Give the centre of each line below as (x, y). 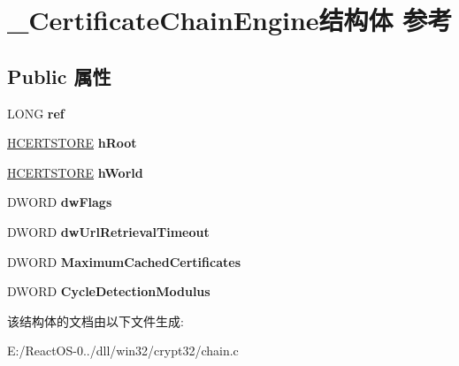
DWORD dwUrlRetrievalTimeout (108, 231)
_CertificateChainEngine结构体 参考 (230, 20)
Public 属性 (59, 76)
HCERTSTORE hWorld (75, 172)
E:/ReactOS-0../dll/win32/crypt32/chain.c (123, 351)
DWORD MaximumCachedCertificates (124, 261)
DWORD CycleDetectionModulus (109, 291)
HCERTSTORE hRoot (72, 143)
